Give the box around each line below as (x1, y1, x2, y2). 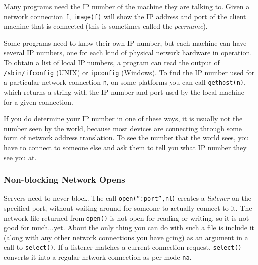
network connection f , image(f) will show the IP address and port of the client (4, 11, 246, 21)
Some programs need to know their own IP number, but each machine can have (4, 37, 247, 48)
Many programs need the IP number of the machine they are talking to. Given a (4, 1, 250, 11)
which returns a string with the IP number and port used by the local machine (4, 86, 244, 97)
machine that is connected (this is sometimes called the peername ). (4, 21, 208, 31)
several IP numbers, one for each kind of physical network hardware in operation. (4, 47, 252, 58)
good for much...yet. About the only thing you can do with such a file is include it (4, 222, 255, 233)
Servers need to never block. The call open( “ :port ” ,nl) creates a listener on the (4, 193, 251, 203)
